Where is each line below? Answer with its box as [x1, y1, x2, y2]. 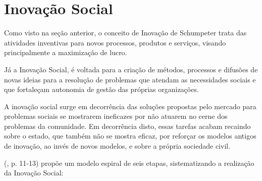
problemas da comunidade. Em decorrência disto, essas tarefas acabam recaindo [4, 120, 251, 131]
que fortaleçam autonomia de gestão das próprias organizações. [4, 84, 199, 95]
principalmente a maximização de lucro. [4, 47, 127, 58]
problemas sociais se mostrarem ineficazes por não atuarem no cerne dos [4, 111, 228, 121]
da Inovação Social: [4, 167, 64, 178]
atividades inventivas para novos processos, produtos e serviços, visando [4, 37, 226, 48]
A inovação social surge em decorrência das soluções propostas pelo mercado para [4, 101, 256, 111]
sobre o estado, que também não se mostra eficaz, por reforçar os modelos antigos [4, 130, 256, 141]
